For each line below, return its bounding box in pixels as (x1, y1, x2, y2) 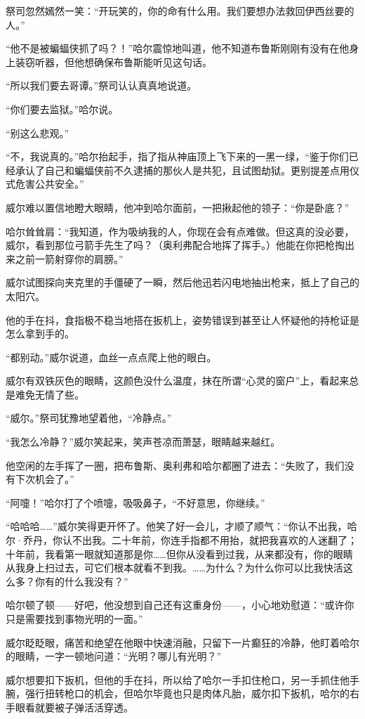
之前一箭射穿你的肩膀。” (15, 251, 124, 266)
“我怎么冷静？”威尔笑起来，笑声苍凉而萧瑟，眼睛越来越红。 (6, 434, 281, 449)
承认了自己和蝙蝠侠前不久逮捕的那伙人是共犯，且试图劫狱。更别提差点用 (15, 162, 350, 177)
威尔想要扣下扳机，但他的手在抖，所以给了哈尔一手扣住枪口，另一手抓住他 (6, 672, 350, 687)
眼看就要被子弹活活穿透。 (15, 699, 133, 714)
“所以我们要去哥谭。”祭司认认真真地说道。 (6, 78, 197, 93)
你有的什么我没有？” (34, 574, 128, 588)
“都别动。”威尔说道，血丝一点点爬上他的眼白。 (6, 349, 217, 364)
